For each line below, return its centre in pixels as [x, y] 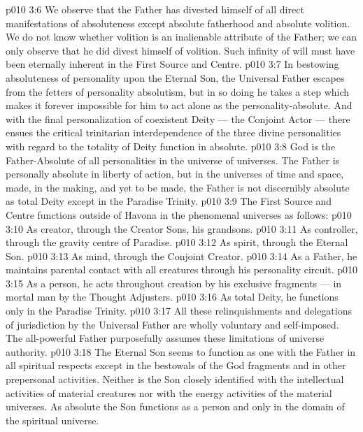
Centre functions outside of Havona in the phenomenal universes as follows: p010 [179, 214]
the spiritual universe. [52, 420]
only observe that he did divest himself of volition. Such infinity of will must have [180, 50]
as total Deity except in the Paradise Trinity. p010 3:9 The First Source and [169, 201]
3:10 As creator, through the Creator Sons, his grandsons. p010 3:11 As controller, [182, 228]
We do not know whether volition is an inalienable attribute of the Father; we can [181, 37]
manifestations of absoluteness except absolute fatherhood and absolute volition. [178, 23]
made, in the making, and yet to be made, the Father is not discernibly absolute [178, 187]
